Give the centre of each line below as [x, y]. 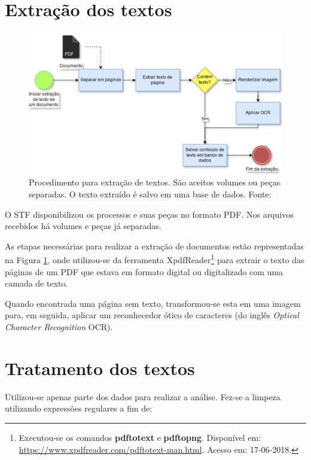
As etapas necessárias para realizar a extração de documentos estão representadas [154, 246]
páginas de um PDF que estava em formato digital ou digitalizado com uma [144, 271]
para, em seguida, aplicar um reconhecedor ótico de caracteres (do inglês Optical [152, 315]
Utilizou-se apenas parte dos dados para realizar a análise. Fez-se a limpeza [143, 396]
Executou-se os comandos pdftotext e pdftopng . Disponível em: [140, 437]
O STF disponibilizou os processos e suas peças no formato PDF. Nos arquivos [149, 214]
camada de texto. [36, 283]
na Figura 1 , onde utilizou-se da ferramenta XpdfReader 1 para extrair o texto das [155, 259]
